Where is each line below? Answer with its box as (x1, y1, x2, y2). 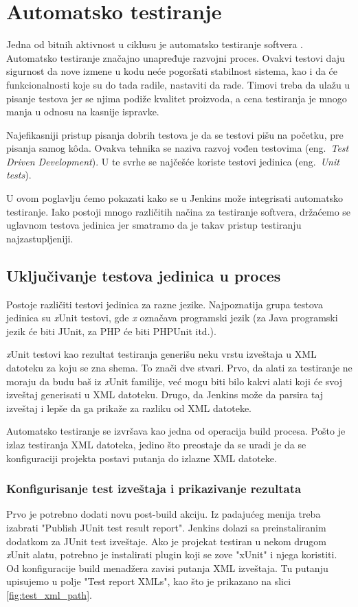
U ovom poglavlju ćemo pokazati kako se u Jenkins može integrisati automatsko (6, 191, 344, 205)
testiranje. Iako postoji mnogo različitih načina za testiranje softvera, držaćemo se (6, 204, 351, 218)
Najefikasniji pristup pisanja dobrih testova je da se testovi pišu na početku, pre (6, 127, 344, 141)
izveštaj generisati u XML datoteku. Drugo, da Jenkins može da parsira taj (6, 387, 324, 402)
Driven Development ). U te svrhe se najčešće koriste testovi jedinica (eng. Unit (6, 154, 339, 168)
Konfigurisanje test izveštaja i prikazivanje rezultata (6, 480, 302, 497)
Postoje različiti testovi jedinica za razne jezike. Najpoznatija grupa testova (6, 297, 323, 311)
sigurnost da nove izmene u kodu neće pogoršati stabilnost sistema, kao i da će (6, 64, 338, 78)
